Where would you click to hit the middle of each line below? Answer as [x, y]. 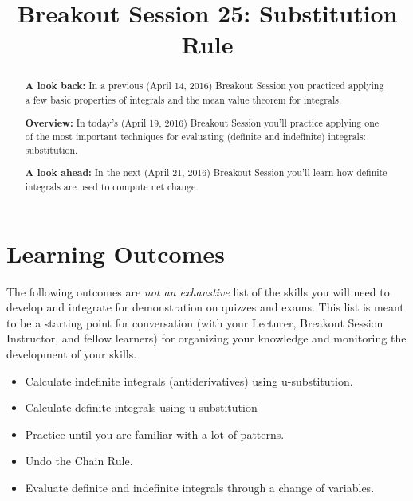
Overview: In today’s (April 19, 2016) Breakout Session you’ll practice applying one [202, 123]
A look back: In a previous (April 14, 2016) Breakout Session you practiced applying [205, 86]
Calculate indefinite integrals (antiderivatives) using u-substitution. [189, 380]
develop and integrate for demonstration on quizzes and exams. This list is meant [205, 307]
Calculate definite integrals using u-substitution [141, 407]
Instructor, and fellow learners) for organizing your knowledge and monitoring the [206, 338]
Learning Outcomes [116, 253]
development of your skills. [72, 354]
